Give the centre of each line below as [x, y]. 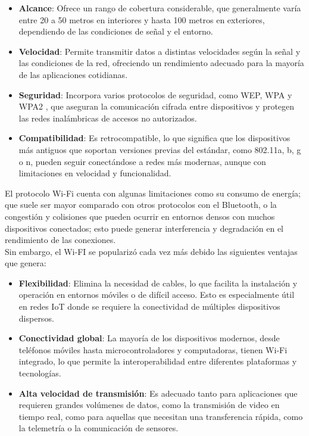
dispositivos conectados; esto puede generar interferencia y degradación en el [144, 228]
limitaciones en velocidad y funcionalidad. [95, 173]
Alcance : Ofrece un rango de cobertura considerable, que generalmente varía [160, 8]
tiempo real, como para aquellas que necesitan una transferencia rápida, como [161, 416]
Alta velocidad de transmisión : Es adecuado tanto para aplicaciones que [158, 393]
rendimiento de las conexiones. [60, 240]
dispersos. [36, 318]
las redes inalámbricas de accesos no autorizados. [108, 118]
